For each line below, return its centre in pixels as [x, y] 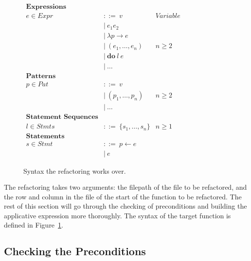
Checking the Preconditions [75, 251]
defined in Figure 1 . [34, 225]
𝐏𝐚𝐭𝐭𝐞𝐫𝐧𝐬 [41, 76]
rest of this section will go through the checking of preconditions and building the [125, 206]
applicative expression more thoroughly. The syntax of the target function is [117, 215]
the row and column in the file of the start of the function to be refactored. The [123, 196]
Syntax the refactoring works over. [75, 171]
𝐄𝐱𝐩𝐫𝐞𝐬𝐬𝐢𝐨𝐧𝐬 [46, 7]
